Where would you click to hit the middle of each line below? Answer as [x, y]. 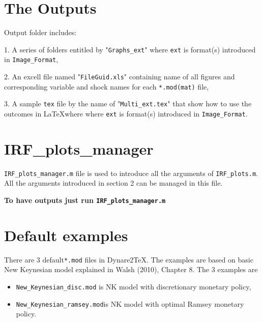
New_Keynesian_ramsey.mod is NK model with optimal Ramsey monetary [130, 303]
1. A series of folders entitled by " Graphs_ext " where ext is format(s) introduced [130, 49]
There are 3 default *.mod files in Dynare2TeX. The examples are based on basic [129, 259]
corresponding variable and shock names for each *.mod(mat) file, [107, 86]
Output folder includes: [40, 32]
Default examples [66, 235]
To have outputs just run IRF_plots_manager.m [85, 200]
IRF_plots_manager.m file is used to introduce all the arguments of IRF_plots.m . [131, 173]
